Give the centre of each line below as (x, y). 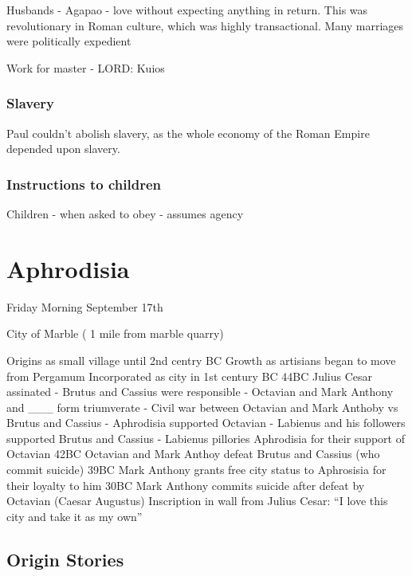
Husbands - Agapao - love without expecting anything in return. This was (187, 10)
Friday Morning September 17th (85, 306)
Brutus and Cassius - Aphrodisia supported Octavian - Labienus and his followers (206, 423)
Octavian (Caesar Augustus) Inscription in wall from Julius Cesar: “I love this (197, 501)
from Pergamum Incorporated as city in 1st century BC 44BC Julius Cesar (190, 376)
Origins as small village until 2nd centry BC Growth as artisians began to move (201, 360)
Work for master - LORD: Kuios (86, 67)
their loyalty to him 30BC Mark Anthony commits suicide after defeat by (186, 485)
